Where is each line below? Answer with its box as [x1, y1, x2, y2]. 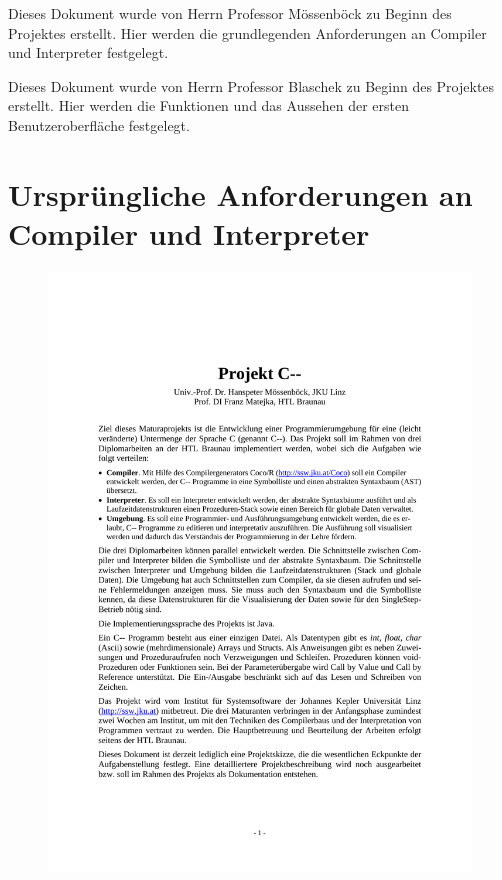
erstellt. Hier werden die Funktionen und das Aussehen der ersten [8, 95, 409, 116]
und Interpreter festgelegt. [8, 42, 169, 63]
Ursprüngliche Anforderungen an [8, 173, 473, 214]
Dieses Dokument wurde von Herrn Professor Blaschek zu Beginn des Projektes [8, 75, 495, 96]
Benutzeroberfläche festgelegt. [8, 114, 190, 135]
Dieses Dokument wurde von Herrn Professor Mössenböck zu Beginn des [8, 3, 452, 23]
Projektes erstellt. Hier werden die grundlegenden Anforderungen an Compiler [8, 22, 487, 43]
